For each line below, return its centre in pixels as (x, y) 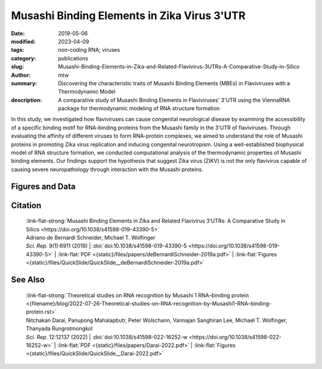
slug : (17, 67)
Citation (26, 205)
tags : (18, 50)
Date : (18, 33)
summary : (24, 83)
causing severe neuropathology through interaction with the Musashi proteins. (107, 169)
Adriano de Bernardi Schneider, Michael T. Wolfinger (91, 238)
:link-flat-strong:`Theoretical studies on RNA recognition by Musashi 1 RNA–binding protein (137, 295)
